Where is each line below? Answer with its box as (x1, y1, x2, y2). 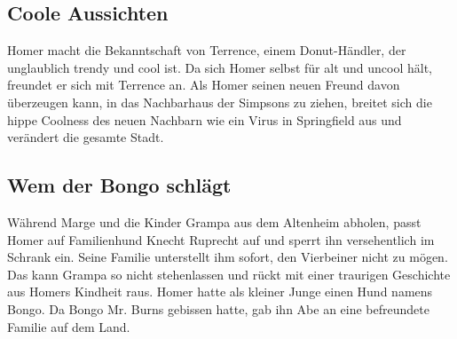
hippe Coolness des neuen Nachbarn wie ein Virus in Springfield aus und (7, 110, 402, 129)
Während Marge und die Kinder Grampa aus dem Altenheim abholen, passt (7, 212, 422, 231)
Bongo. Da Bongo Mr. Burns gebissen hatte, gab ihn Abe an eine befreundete (7, 299, 429, 318)
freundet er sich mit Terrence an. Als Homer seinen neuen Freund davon (7, 75, 400, 94)
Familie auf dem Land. (7, 317, 130, 335)
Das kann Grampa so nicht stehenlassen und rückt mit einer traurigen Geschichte (7, 264, 451, 283)
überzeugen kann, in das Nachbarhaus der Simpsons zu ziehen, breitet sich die (7, 92, 432, 111)
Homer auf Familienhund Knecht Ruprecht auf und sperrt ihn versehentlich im (7, 230, 435, 248)
